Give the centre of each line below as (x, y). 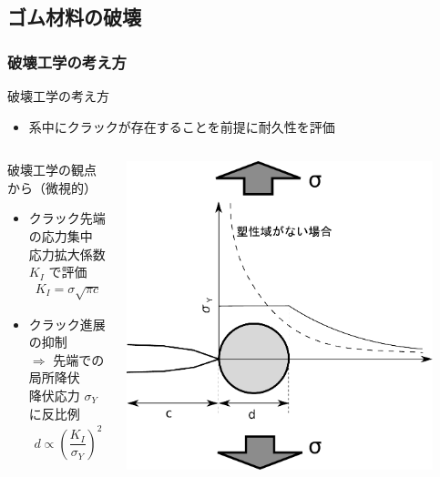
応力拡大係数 (67, 254)
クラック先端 (67, 218)
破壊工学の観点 (52, 170)
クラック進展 (67, 324)
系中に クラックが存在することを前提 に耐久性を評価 (182, 126)
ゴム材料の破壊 (74, 17)
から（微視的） (52, 187)
